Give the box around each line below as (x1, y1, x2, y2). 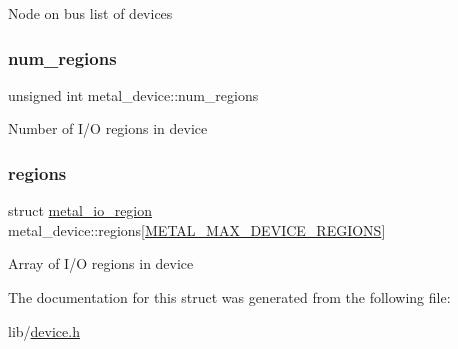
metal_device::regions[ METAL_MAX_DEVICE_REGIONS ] (8, 219, 386, 240)
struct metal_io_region (8, 200, 153, 221)
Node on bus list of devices (8, 3, 173, 23)
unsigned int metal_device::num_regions (8, 84, 259, 105)
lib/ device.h (8, 320, 80, 341)
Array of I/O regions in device (8, 253, 194, 274)
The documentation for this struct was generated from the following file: (8, 287, 451, 307)
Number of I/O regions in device (8, 118, 208, 139)
